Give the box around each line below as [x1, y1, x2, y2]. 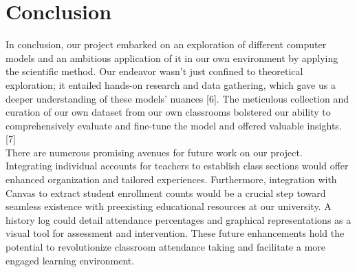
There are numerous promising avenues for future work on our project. [6, 145, 303, 159]
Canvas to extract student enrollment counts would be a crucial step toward [6, 185, 326, 200]
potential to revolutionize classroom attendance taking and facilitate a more [6, 240, 325, 254]
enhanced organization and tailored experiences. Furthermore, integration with [6, 172, 337, 187]
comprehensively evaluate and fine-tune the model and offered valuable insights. [6, 118, 342, 132]
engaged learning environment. [6, 253, 135, 267]
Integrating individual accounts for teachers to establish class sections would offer [6, 158, 349, 173]
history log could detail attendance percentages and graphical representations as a [6, 212, 351, 227]
